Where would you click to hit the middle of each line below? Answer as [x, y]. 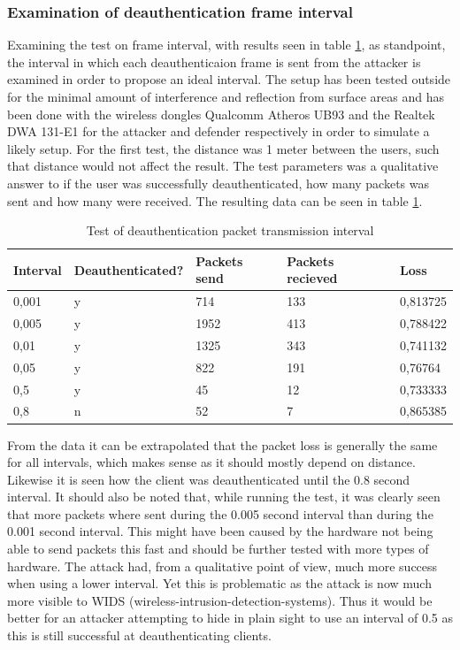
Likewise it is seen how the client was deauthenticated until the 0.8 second [209, 479]
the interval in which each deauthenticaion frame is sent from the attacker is [214, 61]
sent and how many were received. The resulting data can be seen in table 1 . [215, 200]
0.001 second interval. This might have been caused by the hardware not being [220, 531]
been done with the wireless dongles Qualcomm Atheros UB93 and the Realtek [221, 114]
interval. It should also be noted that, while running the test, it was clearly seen [224, 497]
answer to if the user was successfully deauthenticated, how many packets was [218, 183]
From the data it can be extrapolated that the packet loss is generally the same [222, 444]
